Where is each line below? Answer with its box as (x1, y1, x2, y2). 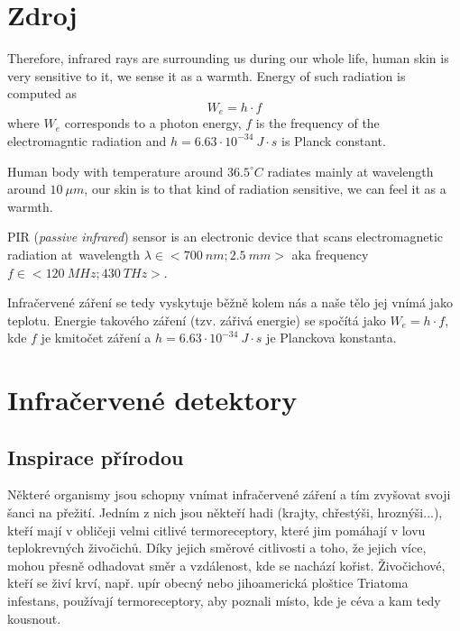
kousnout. (7, 608, 61, 627)
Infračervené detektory (7, 381, 298, 418)
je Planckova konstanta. (266, 328, 397, 347)
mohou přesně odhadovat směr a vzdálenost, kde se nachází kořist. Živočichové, (7, 555, 446, 574)
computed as (7, 84, 78, 103)
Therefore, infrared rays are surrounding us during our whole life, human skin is (7, 49, 449, 68)
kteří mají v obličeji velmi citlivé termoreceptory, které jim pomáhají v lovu (7, 520, 426, 539)
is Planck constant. (281, 131, 386, 150)
